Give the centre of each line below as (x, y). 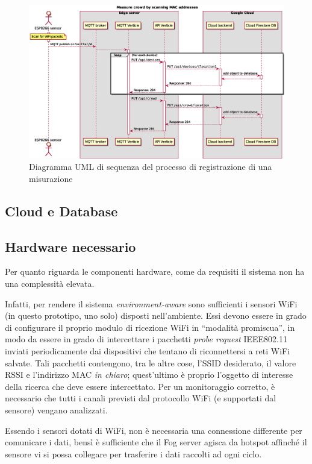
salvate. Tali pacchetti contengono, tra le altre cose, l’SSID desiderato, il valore (151, 362)
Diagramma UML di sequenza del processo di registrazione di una (151, 167)
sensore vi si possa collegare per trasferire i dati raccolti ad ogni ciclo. (133, 453)
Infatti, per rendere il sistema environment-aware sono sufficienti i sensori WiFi (151, 303)
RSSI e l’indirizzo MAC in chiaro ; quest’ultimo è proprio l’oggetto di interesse (149, 375)
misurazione (51, 178)
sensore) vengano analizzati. (56, 409)
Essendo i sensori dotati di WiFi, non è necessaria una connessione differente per (154, 430)
